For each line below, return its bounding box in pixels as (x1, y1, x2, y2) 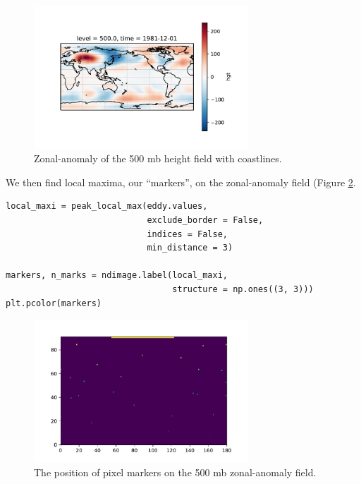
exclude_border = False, (147, 215, 264, 226)
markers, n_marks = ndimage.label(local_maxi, (6, 270, 228, 281)
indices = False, (147, 229, 228, 239)
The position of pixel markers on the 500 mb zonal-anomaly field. (34, 465, 317, 480)
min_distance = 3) (147, 243, 233, 253)
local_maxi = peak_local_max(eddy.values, (6, 201, 208, 212)
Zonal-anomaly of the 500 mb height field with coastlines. (34, 151, 282, 166)
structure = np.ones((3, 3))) (172, 284, 314, 294)
